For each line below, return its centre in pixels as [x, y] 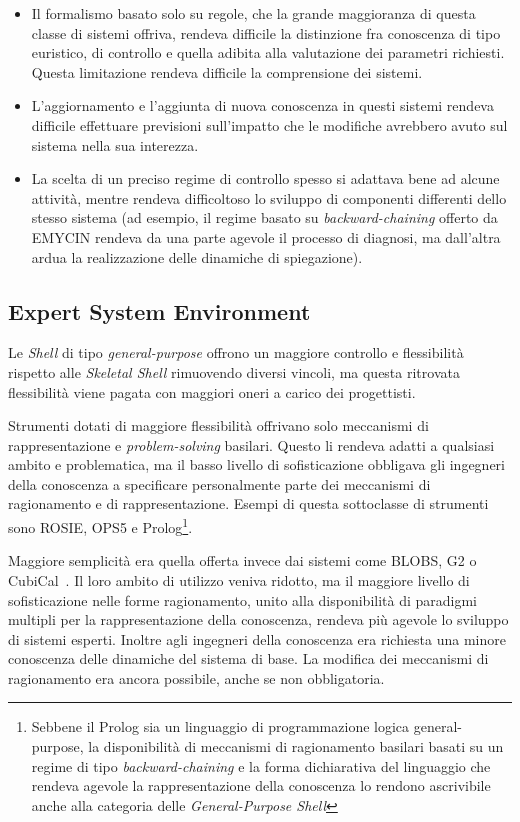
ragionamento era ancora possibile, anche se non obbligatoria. [196, 677]
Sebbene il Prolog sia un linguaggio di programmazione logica [220, 726]
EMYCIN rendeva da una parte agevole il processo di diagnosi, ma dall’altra [266, 236]
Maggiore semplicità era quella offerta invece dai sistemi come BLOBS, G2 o [242, 560]
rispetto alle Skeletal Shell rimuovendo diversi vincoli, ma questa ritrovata [234, 371]
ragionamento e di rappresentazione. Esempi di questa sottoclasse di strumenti [248, 503]
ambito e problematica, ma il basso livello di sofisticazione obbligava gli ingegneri [256, 464]
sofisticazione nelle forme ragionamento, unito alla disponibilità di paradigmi [243, 599]
